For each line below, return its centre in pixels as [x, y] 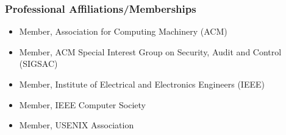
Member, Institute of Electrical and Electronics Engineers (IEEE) [142, 84]
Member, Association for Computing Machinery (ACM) [123, 31]
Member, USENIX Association [77, 125]
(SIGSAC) [38, 64]
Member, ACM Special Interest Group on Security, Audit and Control [150, 51]
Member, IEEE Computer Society [82, 104]
